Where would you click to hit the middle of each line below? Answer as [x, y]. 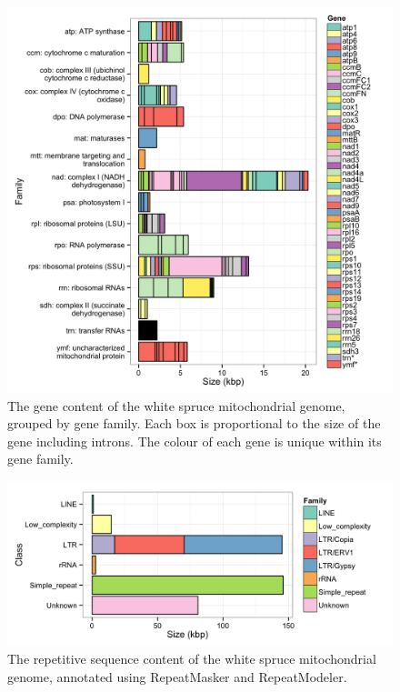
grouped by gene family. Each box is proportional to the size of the [194, 423]
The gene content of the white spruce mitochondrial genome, [176, 405]
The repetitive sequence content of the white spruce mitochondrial [192, 658]
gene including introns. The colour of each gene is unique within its [195, 441]
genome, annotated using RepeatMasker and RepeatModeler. [177, 676]
